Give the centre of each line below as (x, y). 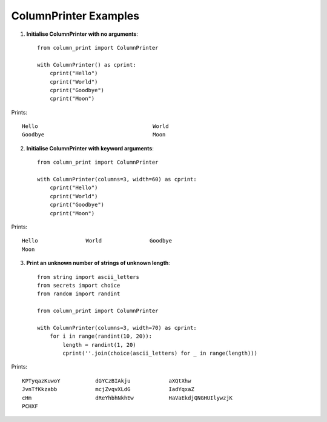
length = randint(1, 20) (99, 345)
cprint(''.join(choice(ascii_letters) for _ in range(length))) (160, 353)
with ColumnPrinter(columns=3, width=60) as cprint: (117, 179)
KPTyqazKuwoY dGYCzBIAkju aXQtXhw (107, 381)
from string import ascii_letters (88, 277)
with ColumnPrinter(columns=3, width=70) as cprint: (117, 328)
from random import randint (79, 294)
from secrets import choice (79, 285)
